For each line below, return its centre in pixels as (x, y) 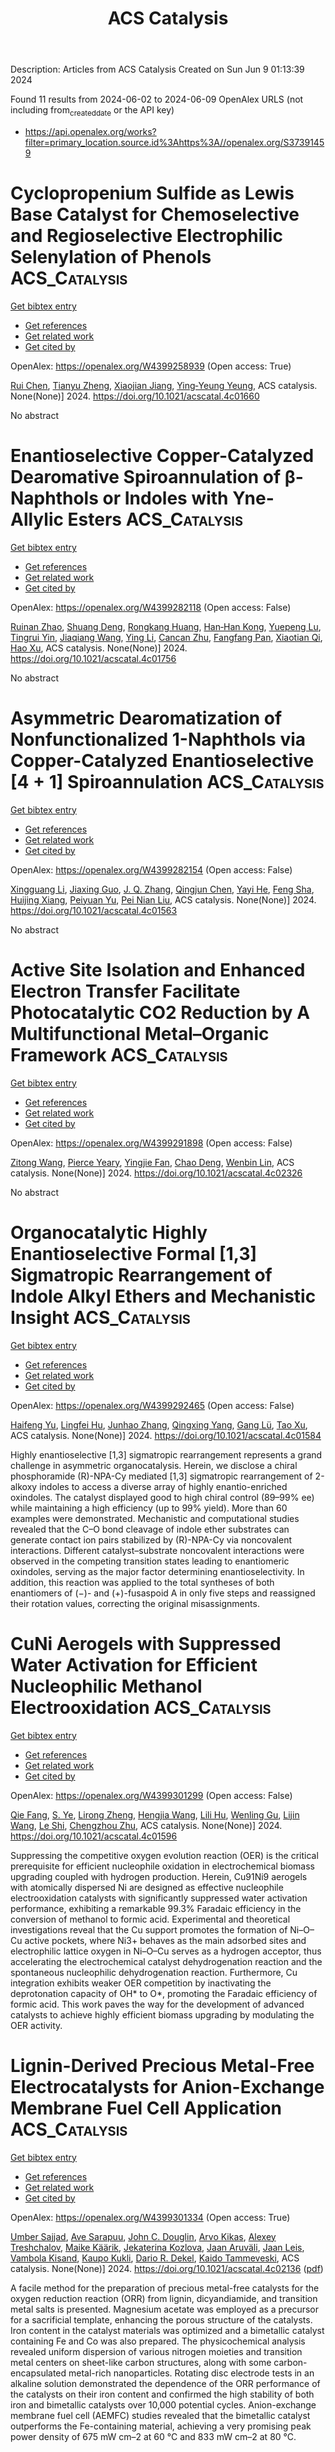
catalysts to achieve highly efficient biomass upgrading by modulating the (162, 2014)
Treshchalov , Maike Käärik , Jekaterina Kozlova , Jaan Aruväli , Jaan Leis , (157, 2247)
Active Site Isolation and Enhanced (158, 969)
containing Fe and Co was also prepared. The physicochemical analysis (158, 2341)
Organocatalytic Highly (109, 1232)
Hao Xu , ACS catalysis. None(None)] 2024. (99, 648)
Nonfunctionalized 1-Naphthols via (158, 739)
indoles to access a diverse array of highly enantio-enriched (163, 1486)
